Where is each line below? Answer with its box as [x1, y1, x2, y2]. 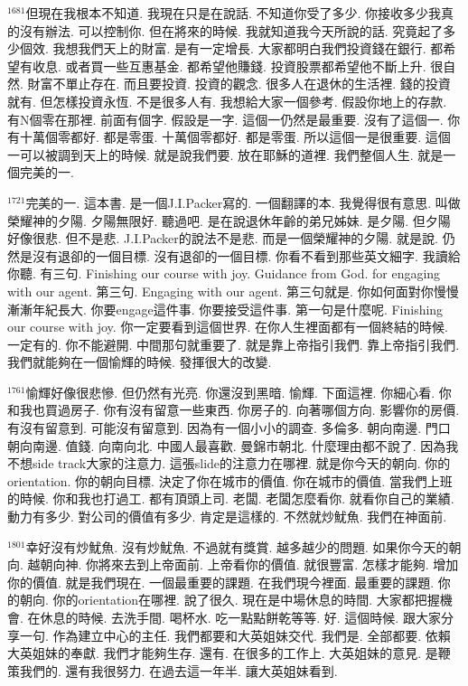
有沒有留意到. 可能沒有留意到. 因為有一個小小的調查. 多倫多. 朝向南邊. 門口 [7, 418, 451, 437]
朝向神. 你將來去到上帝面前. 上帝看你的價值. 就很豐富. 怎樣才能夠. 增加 [40, 555, 459, 574]
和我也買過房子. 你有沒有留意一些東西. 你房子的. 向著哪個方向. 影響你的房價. [7, 400, 460, 419]
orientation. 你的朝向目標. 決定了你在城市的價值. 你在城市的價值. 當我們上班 [7, 471, 453, 490]
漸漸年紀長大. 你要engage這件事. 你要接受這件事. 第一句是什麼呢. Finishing [7, 299, 444, 318]
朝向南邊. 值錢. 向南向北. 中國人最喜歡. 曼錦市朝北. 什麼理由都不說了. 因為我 [7, 436, 459, 455]
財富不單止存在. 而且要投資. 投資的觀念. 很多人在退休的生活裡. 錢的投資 [27, 74, 451, 93]
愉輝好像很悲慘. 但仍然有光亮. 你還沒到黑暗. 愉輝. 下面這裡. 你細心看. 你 [25, 382, 452, 401]
